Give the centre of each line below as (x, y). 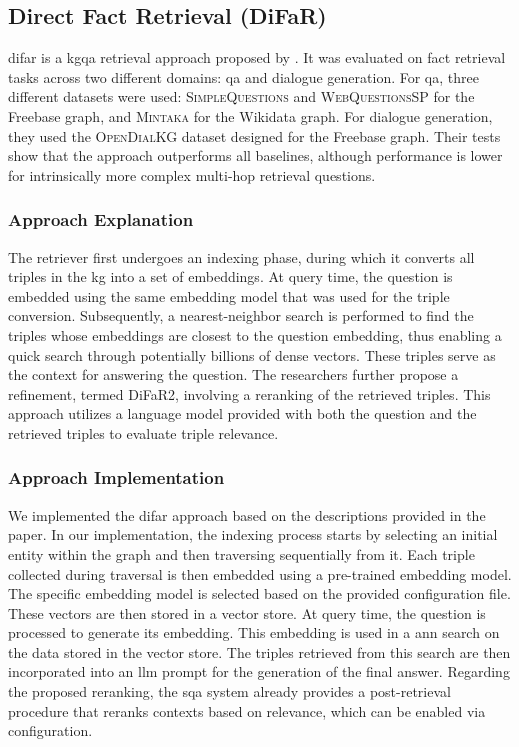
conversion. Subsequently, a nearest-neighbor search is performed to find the (241, 315)
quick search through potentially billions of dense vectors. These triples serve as (252, 354)
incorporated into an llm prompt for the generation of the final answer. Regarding (259, 671)
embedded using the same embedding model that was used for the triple (229, 295)
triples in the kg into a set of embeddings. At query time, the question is (230, 276)
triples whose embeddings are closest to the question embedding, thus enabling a (255, 334)
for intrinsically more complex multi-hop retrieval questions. (192, 174)
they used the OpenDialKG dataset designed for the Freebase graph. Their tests (254, 135)
